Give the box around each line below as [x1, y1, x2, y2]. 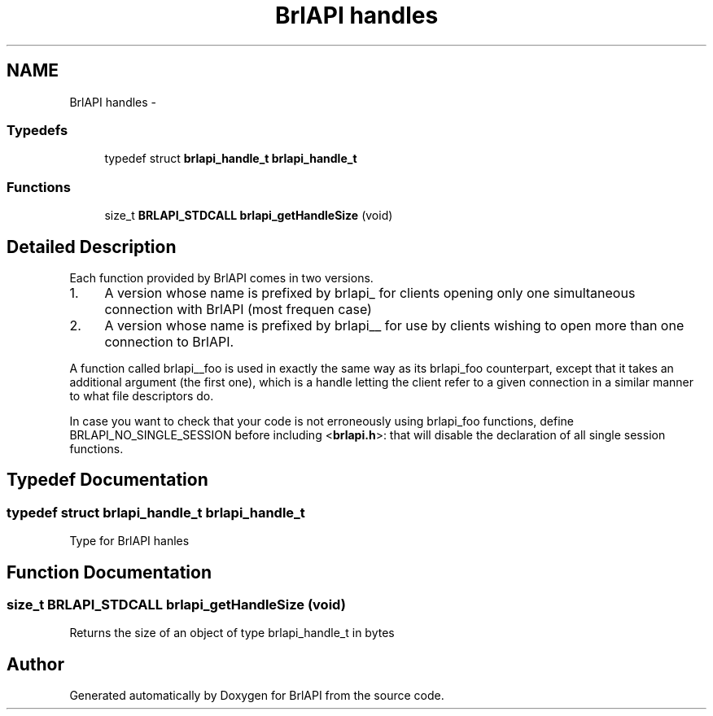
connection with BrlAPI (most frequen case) [104, 300, 372, 317]
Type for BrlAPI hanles [69, 534, 190, 548]
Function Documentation [7, 561, 212, 583]
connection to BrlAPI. [104, 333, 234, 350]
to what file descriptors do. [69, 388, 214, 403]
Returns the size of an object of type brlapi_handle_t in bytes [69, 626, 395, 640]
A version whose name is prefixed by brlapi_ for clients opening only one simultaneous [104, 284, 636, 301]
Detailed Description [7, 236, 177, 257]
